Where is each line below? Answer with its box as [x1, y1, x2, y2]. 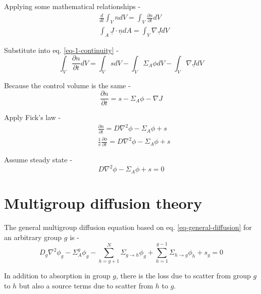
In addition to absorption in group [4, 270, 111, 281]
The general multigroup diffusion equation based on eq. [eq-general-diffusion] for [4, 222, 252, 232]
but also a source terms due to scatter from [19, 280, 153, 290]
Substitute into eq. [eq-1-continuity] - [4, 44, 119, 55]
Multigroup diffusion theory [4, 193, 202, 213]
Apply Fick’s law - [4, 112, 61, 123]
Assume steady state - [4, 154, 72, 165]
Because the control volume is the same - [4, 80, 131, 90]
